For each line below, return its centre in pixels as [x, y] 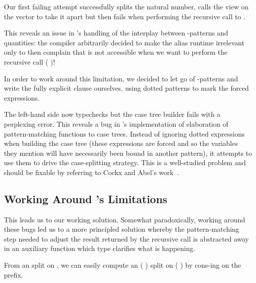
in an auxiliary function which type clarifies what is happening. [100, 248]
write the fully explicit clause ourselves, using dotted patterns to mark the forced [127, 88]
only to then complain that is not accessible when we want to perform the [116, 52]
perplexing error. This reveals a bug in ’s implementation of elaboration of [116, 124]
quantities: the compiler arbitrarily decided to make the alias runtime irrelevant [124, 42]
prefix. [14, 274]
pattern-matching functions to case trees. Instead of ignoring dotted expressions [124, 133]
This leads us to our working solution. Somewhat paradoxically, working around [125, 219]
